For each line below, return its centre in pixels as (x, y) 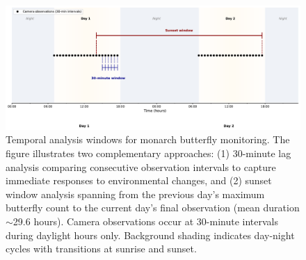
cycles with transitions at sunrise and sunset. (101, 249)
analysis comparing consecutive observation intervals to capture (141, 166)
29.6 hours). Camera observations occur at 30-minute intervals (146, 221)
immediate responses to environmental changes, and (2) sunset (139, 180)
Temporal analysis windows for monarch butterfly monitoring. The (148, 139)
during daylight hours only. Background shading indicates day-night (150, 235)
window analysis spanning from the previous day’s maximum (135, 194)
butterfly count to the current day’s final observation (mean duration (153, 208)
